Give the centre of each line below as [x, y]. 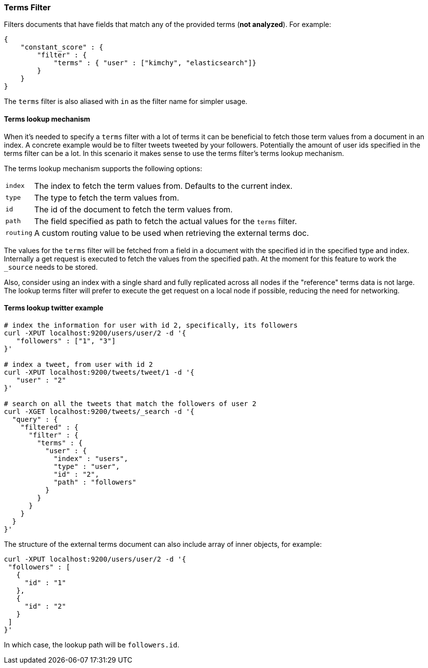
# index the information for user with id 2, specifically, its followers [151, 325]
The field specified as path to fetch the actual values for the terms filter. [165, 221]
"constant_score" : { [62, 47]
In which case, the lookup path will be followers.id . [92, 644]
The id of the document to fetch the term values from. [133, 209]
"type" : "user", [87, 466]
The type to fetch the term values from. [107, 197]
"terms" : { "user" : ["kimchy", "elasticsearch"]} [155, 63]
